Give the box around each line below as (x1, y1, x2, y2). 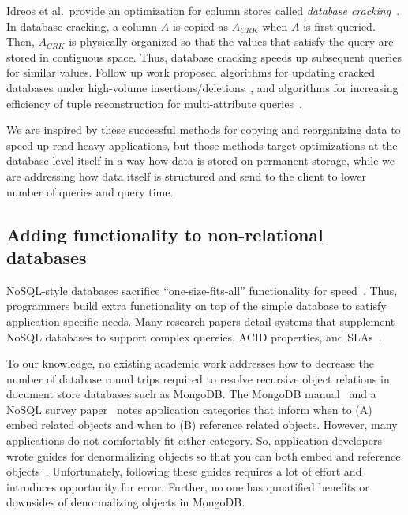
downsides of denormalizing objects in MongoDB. (6, 494, 245, 510)
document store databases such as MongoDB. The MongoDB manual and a (6, 386, 376, 402)
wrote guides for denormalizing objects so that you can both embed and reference (6, 447, 401, 464)
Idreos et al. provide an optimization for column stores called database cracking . (6, 2, 400, 18)
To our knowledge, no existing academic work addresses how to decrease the (6, 355, 374, 371)
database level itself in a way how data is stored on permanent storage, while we (6, 152, 395, 169)
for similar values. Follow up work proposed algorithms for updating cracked (6, 64, 376, 80)
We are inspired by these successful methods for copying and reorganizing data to (6, 121, 401, 138)
